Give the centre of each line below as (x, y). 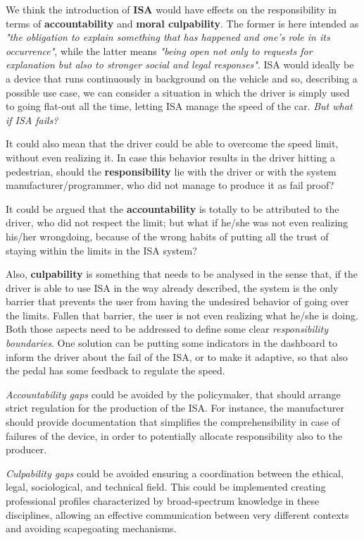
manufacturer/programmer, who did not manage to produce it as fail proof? (170, 185)
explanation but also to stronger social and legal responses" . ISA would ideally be (180, 65)
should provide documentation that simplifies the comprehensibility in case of (173, 422)
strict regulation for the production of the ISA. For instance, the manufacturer (175, 408)
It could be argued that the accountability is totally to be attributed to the (172, 208)
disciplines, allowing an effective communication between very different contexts (177, 514)
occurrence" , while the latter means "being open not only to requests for (159, 50)
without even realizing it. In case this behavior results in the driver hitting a (170, 157)
